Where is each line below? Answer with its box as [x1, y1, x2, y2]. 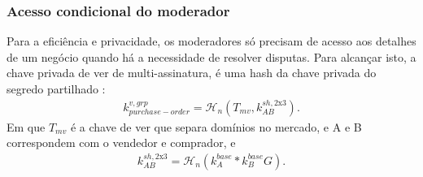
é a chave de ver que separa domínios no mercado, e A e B [70, 118, 362, 135]
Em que [7, 118, 46, 135]
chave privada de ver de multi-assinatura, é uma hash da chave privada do [7, 64, 377, 81]
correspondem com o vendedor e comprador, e [7, 134, 236, 151]
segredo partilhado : [7, 80, 106, 97]
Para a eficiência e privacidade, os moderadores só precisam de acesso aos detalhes [7, 32, 416, 50]
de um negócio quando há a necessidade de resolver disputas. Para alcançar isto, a [7, 48, 416, 65]
